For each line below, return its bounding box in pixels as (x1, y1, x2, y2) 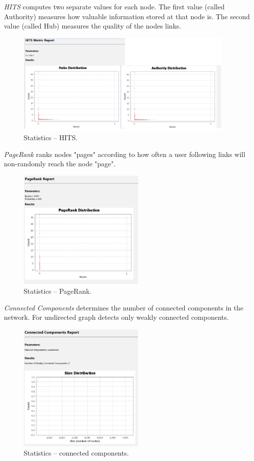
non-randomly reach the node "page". (4, 158, 116, 169)
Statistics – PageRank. (24, 286, 92, 296)
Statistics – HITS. (24, 132, 78, 143)
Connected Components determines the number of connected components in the (4, 302, 244, 312)
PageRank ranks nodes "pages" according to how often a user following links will (4, 149, 246, 159)
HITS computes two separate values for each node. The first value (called (4, 1, 225, 11)
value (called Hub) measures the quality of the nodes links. (4, 21, 181, 31)
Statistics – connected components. (24, 448, 129, 458)
